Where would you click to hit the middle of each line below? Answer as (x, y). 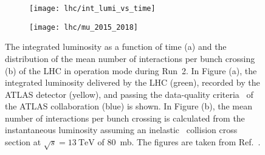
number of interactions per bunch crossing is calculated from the (125, 118)
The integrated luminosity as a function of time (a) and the (116, 46)
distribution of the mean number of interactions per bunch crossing (130, 58)
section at (23, 142)
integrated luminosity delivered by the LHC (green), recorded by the (132, 82)
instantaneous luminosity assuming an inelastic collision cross (121, 130)
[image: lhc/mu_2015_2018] (84, 27)
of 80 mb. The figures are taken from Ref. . (179, 142)
